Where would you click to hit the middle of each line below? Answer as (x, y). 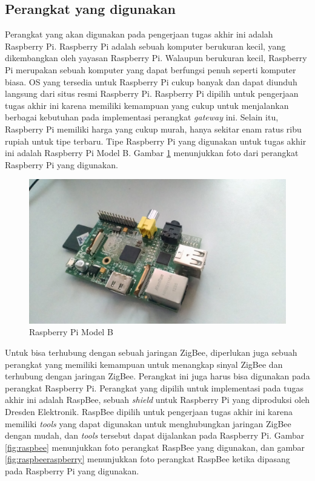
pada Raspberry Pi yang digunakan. (72, 470)
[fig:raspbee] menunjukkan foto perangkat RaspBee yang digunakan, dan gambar (155, 447)
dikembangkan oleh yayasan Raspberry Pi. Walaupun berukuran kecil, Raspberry (156, 58)
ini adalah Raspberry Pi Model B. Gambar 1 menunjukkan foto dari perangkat (152, 153)
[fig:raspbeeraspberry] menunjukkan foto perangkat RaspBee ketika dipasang (148, 459)
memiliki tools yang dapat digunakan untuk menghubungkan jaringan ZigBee (148, 423)
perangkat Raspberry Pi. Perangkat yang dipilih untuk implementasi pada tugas (154, 388)
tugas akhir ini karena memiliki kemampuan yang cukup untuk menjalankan (147, 105)
